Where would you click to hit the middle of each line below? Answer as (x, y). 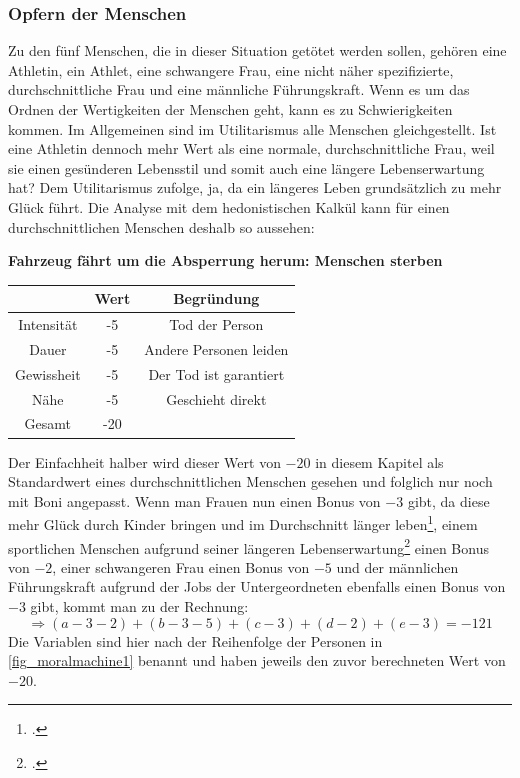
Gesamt (48, 423)
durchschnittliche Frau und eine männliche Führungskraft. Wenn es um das (239, 89)
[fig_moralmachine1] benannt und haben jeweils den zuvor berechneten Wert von (257, 660)
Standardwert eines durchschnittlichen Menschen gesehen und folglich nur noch (250, 481)
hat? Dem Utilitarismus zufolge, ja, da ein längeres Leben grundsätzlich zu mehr (255, 187)
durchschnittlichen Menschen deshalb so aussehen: (161, 226)
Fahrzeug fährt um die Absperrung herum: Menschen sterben (225, 260)
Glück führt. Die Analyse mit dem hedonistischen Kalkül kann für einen (229, 206)
